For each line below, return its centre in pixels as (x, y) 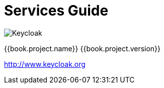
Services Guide (56, 11)
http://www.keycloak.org (45, 64)
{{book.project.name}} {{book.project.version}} (83, 48)
